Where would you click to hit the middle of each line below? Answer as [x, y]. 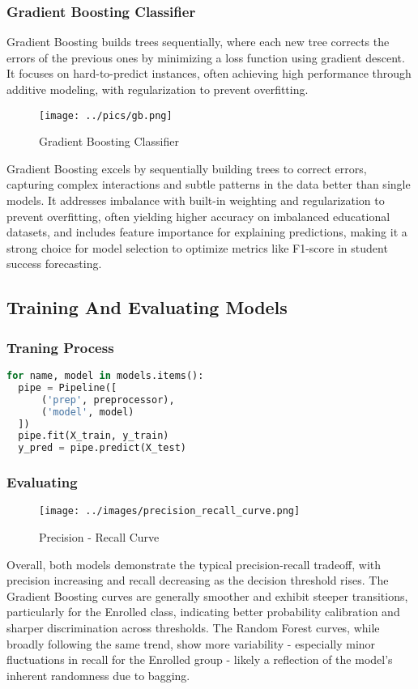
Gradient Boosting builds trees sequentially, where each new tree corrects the [198, 42]
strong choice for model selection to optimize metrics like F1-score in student [197, 247]
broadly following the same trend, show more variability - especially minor [191, 643]
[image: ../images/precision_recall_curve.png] [170, 511]
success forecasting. [54, 264]
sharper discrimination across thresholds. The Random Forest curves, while [193, 627]
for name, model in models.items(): [105, 376]
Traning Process [60, 347]
